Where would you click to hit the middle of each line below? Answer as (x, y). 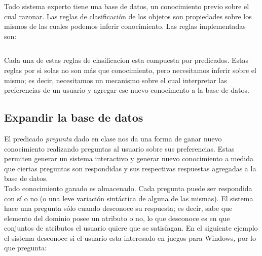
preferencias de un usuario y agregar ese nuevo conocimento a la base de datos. (127, 90)
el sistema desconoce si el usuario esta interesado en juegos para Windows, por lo (130, 237)
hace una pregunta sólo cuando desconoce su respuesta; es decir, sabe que (118, 208)
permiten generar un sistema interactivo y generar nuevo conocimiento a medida (129, 158)
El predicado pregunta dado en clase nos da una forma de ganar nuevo (113, 138)
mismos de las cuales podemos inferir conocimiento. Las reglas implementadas (125, 26)
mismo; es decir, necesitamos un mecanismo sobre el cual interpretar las (116, 80)
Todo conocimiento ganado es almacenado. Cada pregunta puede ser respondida (128, 188)
